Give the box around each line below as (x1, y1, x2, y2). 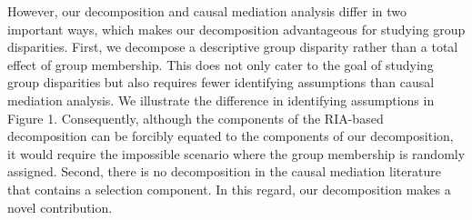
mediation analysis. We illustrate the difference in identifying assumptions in (7, 90, 435, 109)
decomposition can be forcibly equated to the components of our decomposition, (7, 126, 454, 145)
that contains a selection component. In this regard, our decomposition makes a (7, 179, 451, 198)
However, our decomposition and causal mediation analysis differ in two (7, 2, 407, 20)
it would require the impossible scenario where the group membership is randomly (7, 144, 466, 163)
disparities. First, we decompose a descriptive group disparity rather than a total (7, 37, 458, 56)
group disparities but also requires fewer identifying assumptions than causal (7, 73, 435, 92)
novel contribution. (7, 197, 113, 216)
